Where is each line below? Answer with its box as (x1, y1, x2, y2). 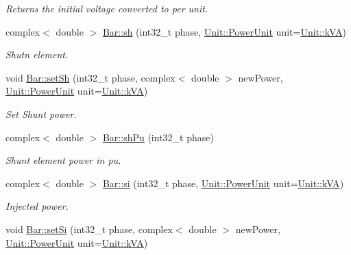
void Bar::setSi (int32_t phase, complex (5, 221, 173, 236)
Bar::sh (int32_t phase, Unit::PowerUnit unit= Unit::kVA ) (102, 24, 346, 38)
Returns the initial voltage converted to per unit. (5, 1, 208, 15)
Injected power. (5, 199, 69, 213)
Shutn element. (5, 47, 69, 62)
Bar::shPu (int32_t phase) (102, 130, 214, 144)
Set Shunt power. (5, 106, 77, 121)
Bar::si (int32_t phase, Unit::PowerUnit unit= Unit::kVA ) (102, 175, 344, 190)
